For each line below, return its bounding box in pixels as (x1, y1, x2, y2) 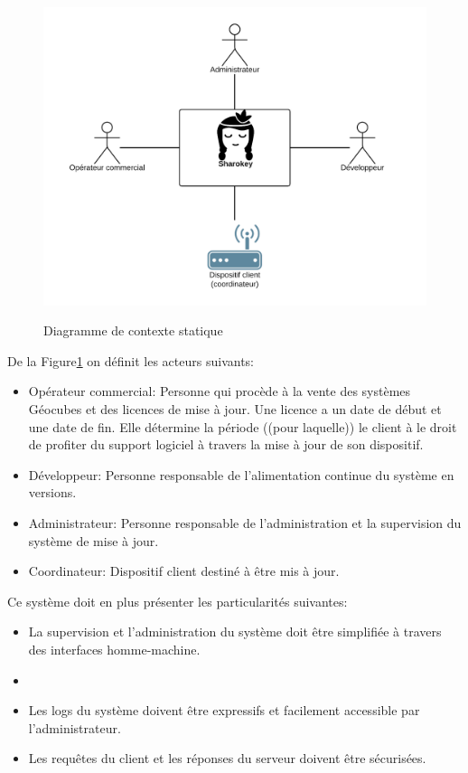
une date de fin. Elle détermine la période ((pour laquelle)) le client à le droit (28, 417, 457, 436)
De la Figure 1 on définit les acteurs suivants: (7, 351, 254, 370)
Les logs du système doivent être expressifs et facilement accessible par (28, 701, 420, 720)
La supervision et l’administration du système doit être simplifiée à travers (28, 622, 442, 641)
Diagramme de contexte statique (43, 321, 223, 340)
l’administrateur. (28, 718, 121, 737)
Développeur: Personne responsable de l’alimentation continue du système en (28, 465, 454, 484)
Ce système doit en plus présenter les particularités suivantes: (7, 591, 348, 610)
